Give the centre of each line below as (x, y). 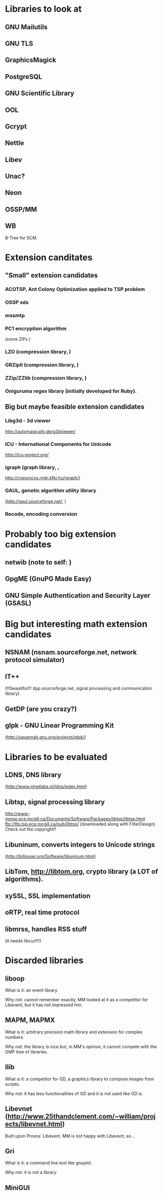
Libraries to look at (43, 9)
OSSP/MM (21, 209)
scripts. (13, 1084)
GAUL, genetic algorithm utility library (51, 490)
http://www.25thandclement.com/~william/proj (81, 1117)
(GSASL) (18, 603)
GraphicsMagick (31, 60)
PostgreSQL (24, 77)
